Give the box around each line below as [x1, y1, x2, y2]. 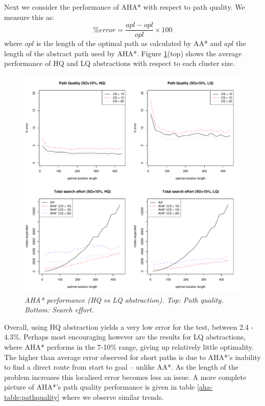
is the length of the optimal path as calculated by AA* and [36, 38, 222, 49]
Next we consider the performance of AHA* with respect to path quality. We [4, 2, 245, 12]
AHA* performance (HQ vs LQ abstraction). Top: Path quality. [25, 294, 224, 305]
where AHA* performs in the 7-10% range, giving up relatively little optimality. [4, 342, 254, 352]
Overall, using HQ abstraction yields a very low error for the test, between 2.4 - [4, 321, 254, 332]
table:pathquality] [4, 391, 60, 402]
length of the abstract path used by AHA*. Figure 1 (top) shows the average [4, 48, 242, 58]
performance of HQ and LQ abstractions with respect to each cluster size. [4, 58, 235, 69]
